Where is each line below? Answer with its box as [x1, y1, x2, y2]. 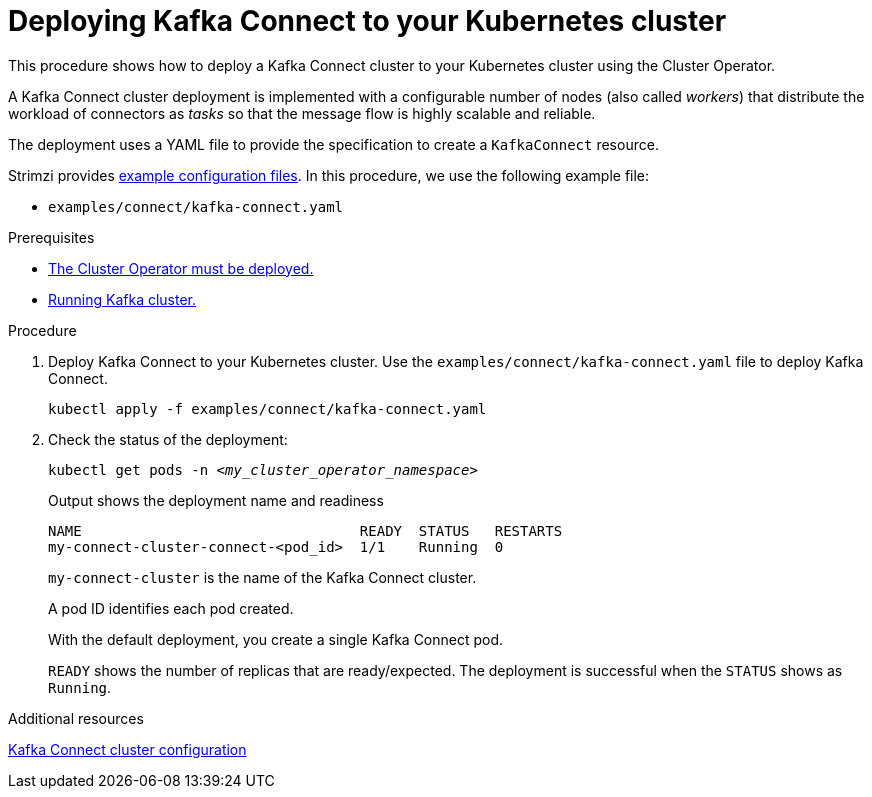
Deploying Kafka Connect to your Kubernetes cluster [8, 4, 727, 38]
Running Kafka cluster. [48, 290, 197, 308]
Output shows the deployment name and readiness [48, 491, 384, 509]
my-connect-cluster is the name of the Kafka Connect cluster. [48, 568, 477, 586]
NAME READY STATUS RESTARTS [48, 522, 563, 539]
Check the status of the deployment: [48, 430, 288, 448]
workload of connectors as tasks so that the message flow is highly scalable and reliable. [8, 104, 596, 122]
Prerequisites [8, 228, 95, 246]
